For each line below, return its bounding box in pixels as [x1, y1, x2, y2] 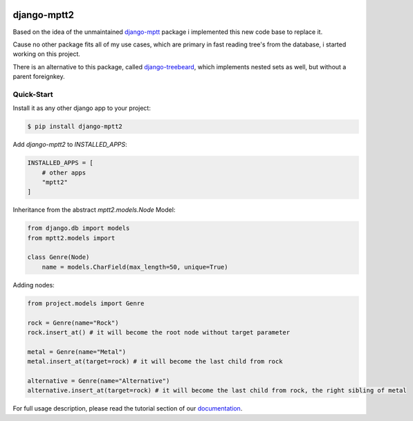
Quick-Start [12, 89, 53, 99]
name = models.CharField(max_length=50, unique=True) [42, 263, 228, 271]
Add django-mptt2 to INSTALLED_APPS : [12, 141, 127, 149]
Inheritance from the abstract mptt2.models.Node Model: [12, 206, 176, 214]
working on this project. [12, 50, 81, 58]
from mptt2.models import [27, 234, 116, 242]
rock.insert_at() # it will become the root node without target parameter [27, 329, 291, 337]
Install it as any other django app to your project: [12, 104, 152, 112]
